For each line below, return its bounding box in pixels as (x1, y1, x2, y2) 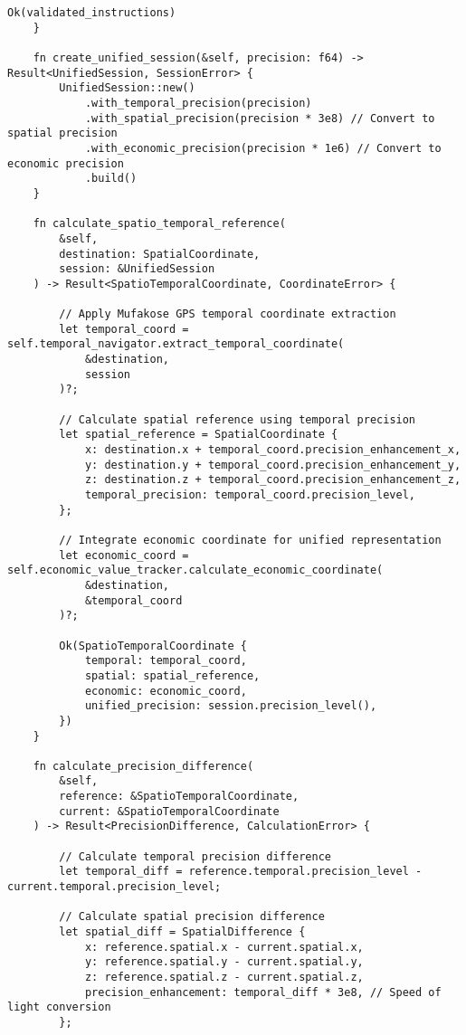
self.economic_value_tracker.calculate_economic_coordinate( (7, 564, 384, 577)
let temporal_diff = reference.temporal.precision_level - (59, 865, 423, 878)
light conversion (7, 1001, 111, 1014)
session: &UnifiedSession (59, 262, 215, 276)
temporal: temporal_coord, (84, 654, 247, 668)
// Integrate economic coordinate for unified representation (59, 533, 442, 546)
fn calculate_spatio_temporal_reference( (33, 217, 286, 231)
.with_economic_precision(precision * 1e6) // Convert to (84, 141, 442, 155)
